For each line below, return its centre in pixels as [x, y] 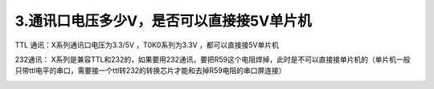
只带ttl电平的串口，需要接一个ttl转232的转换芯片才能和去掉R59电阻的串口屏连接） [150, 71]
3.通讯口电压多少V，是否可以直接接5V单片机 [164, 21]
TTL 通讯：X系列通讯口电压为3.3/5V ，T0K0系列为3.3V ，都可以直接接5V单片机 [147, 45]
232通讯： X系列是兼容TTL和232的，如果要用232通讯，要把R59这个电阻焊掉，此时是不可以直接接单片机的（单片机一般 [213, 59]
